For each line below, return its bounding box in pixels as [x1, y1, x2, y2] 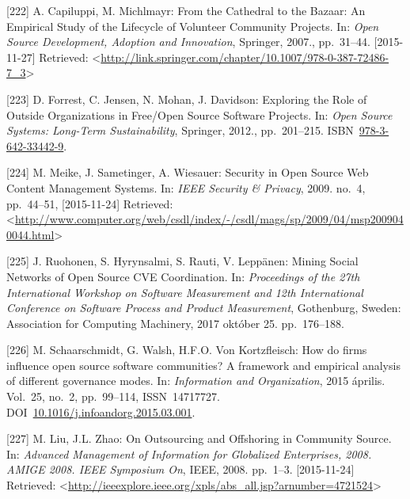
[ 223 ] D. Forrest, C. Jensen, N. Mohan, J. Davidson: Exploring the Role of [6, 90, 367, 107]
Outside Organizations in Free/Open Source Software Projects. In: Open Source [6, 106, 393, 123]
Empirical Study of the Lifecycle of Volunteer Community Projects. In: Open [6, 17, 379, 34]
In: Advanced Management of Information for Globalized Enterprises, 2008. [6, 445, 372, 462]
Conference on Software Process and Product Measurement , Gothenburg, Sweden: [6, 299, 401, 316]
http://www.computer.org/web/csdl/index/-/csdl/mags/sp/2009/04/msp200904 [14, 211, 404, 227]
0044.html [6, 226, 55, 242]
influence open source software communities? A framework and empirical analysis [6, 356, 401, 373]
